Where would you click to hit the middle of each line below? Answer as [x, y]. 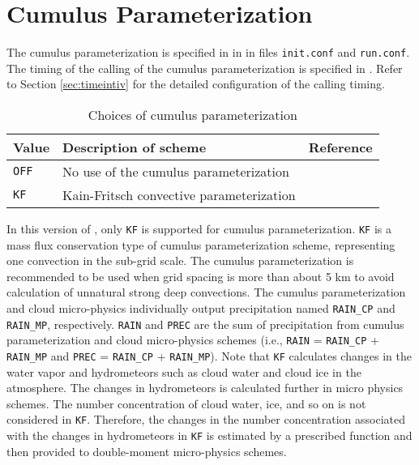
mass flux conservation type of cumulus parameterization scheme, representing [201, 244]
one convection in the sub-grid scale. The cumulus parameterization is [180, 260]
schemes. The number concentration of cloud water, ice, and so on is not [186, 403]
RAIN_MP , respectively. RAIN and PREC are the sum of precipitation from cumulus [205, 324]
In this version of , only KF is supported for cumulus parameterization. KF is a [199, 228]
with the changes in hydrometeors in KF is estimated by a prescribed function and [209, 435]
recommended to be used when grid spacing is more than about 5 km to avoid [201, 276]
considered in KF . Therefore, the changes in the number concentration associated [206, 419]
